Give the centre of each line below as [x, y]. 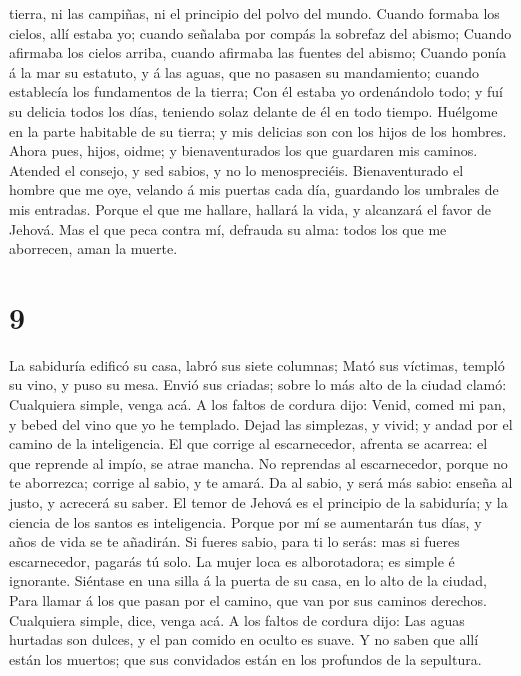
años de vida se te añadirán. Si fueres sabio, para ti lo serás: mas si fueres [234, 541]
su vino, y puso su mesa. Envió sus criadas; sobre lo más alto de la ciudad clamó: [258, 384]
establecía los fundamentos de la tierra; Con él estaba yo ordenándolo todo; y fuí [256, 91]
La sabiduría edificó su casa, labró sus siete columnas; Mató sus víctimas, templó [257, 364]
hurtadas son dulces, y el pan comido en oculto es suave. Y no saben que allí [244, 639]
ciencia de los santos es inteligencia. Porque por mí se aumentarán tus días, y [245, 521]
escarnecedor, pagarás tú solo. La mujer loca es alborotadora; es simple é [232, 560]
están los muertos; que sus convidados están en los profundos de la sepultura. [245, 658]
